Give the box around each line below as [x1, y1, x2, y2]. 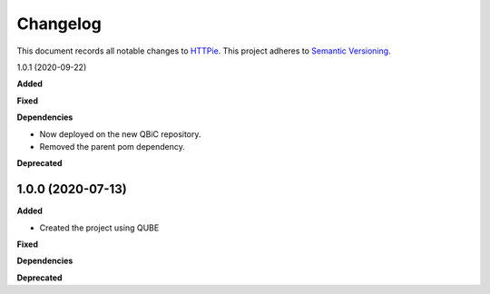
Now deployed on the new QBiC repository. [39, 128, 201, 140]
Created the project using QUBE [39, 222, 160, 233]
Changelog [16, 14, 102, 34]
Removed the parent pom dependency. [39, 141, 186, 152]
